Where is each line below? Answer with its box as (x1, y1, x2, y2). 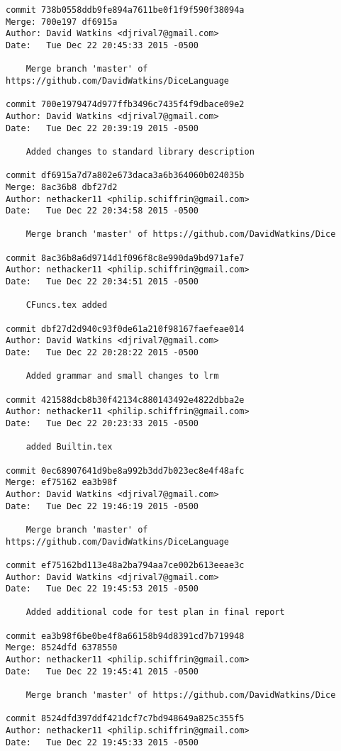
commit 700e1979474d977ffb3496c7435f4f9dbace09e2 (6, 99, 245, 110)
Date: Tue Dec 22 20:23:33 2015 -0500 (6, 418, 199, 428)
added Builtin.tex (26, 442, 113, 452)
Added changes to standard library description (26, 146, 255, 157)
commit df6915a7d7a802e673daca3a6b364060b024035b (6, 170, 245, 181)
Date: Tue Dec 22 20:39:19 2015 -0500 (6, 123, 199, 133)
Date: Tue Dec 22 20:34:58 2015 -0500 (6, 206, 199, 216)
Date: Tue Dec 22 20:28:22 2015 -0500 (6, 347, 199, 358)
